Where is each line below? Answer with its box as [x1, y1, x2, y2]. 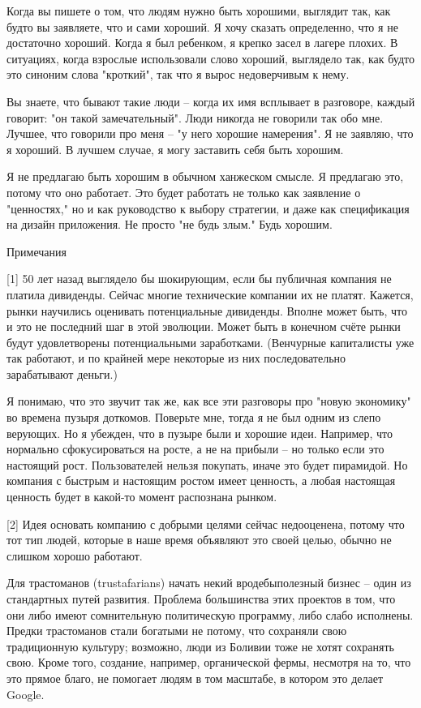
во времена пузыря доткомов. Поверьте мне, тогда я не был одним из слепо [6, 409, 381, 426]
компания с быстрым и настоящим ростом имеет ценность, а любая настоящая [6, 472, 396, 489]
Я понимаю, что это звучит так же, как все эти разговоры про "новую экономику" [6, 393, 411, 410]
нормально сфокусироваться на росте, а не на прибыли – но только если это [6, 440, 384, 457]
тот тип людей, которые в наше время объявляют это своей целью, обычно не [6, 531, 392, 548]
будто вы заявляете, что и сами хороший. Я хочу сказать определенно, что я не [6, 18, 398, 35]
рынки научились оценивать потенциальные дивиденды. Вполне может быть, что [6, 302, 408, 319]
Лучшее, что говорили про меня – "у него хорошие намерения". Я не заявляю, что [6, 125, 414, 142]
